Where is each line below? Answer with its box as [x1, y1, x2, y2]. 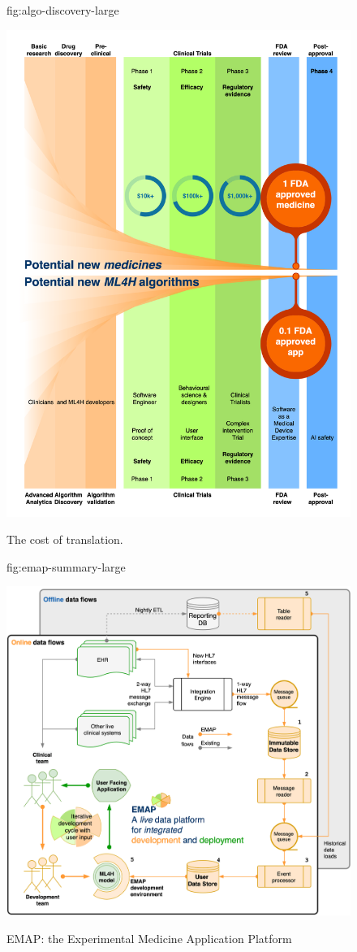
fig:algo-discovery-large [6, 2, 119, 18]
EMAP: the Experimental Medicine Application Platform [6, 929, 292, 946]
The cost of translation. [6, 531, 123, 548]
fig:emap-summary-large [6, 558, 126, 575]
